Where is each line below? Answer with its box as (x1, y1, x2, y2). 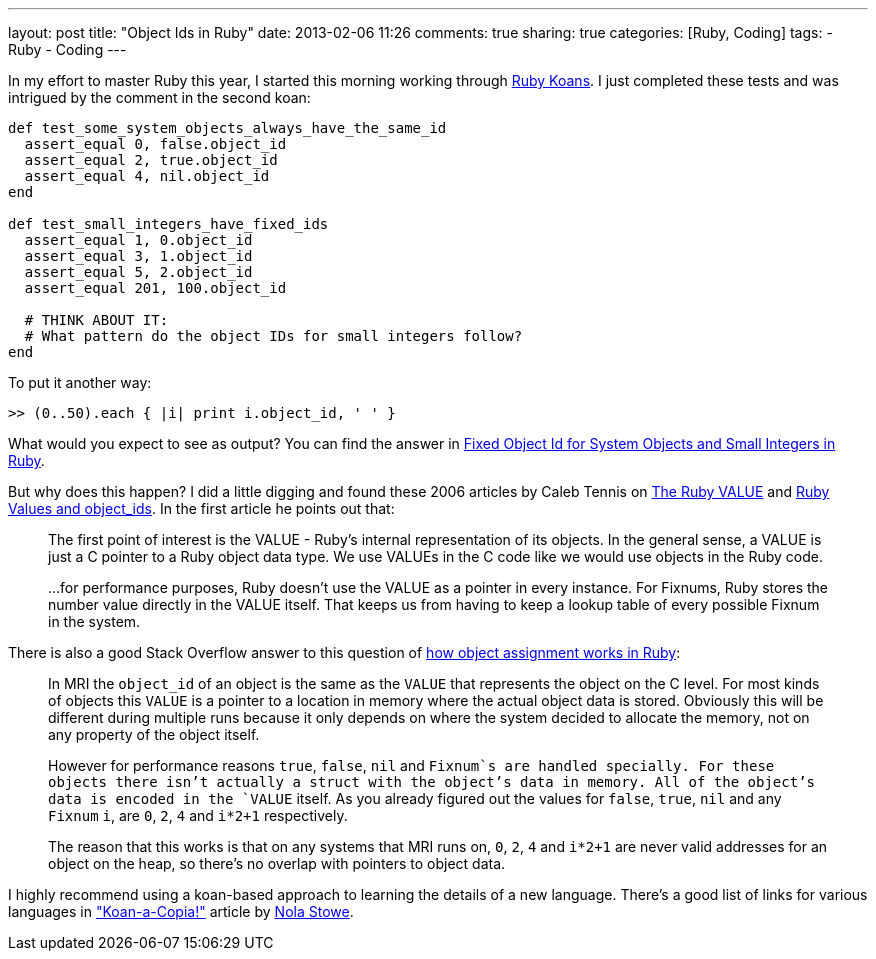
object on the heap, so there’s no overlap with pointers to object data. (48, 855, 506, 872)
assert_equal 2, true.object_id (24, 152, 278, 168)
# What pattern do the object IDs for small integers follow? (24, 328, 523, 344)
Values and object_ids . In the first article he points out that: (8, 500, 395, 517)
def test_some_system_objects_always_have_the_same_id (8, 120, 447, 136)
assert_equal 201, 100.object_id (24, 280, 287, 296)
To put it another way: (8, 374, 152, 391)
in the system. (48, 613, 141, 630)
